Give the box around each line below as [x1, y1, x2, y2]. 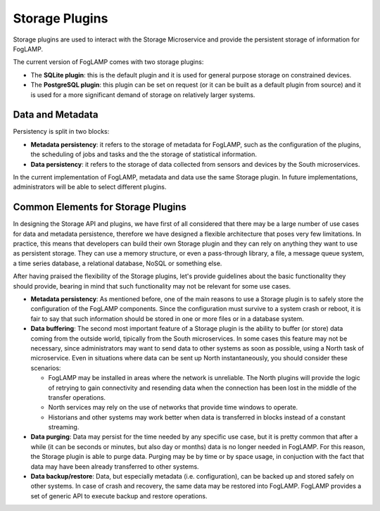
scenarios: [30, 363, 61, 372]
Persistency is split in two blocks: [13, 127, 110, 136]
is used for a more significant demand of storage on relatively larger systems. [30, 90, 255, 99]
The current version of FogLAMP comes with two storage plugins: [13, 58, 204, 66]
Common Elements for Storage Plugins [13, 201, 186, 213]
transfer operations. [48, 393, 106, 401]
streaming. [48, 423, 80, 431]
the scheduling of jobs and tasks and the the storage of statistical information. [30, 150, 257, 158]
